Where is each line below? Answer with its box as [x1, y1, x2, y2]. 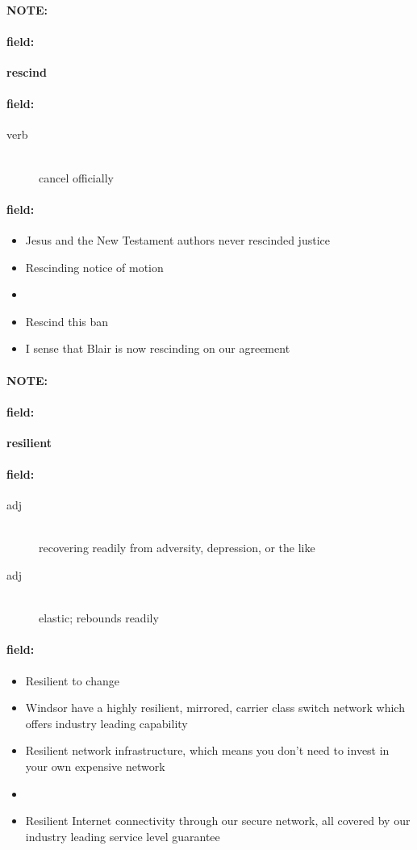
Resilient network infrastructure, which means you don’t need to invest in [25, 742, 390, 759]
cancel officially [39, 169, 114, 186]
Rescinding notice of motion [25, 258, 164, 275]
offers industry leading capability [25, 714, 188, 731]
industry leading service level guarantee [25, 827, 220, 844]
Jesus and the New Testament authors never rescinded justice [25, 231, 330, 248]
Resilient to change [25, 672, 119, 689]
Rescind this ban [25, 312, 109, 329]
